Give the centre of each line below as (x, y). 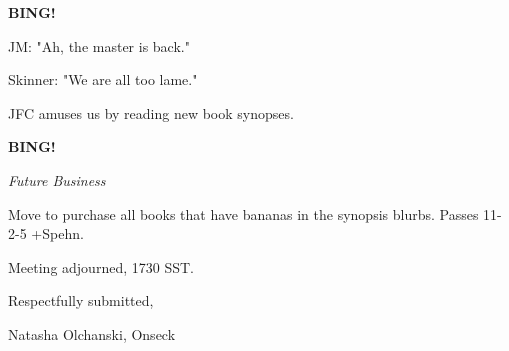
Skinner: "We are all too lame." (103, 79)
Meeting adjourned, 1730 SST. (101, 266)
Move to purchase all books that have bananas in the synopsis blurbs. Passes (243, 213)
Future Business (57, 179)
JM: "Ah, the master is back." (99, 45)
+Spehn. (57, 233)
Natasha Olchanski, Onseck (92, 333)
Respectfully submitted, (81, 300)
